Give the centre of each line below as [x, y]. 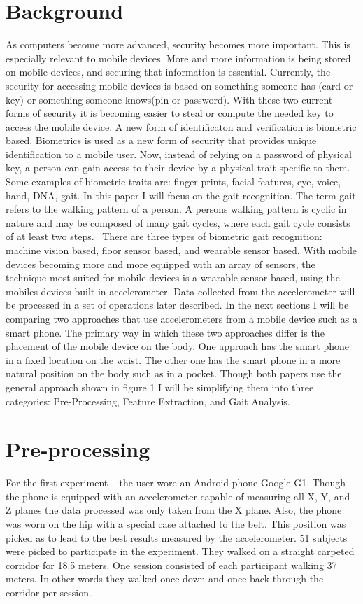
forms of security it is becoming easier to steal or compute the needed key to [170, 113]
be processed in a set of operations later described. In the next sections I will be [177, 305]
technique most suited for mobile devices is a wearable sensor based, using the [173, 278]
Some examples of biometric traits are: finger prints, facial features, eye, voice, [173, 182]
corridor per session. [49, 592]
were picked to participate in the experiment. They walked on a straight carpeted [180, 551]
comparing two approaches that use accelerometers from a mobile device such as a [181, 318]
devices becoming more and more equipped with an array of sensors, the [161, 264]
